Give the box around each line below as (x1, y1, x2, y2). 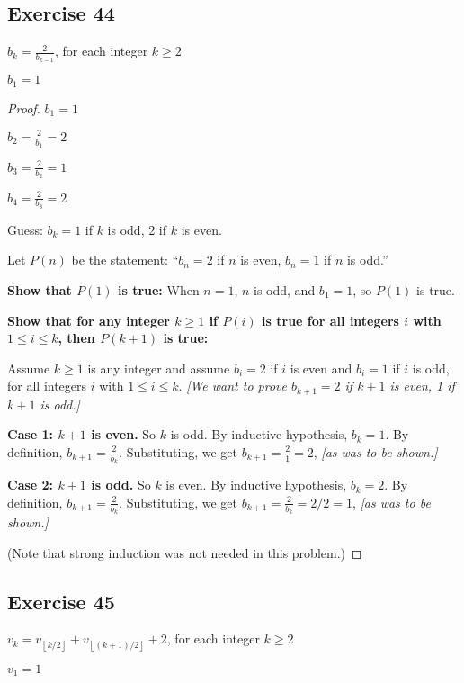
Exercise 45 (7, 587, 115, 615)
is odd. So (91, 475, 151, 494)
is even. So (91, 425, 156, 444)
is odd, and (254, 280, 316, 299)
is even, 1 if (389, 376, 455, 395)
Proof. (7, 98, 40, 117)
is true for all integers (262, 310, 399, 329)
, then (58, 328, 95, 347)
